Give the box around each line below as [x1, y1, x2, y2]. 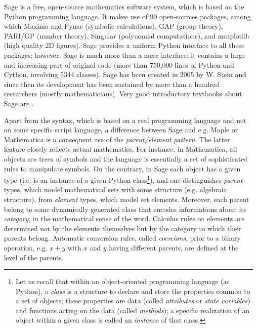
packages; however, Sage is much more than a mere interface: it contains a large [4, 49, 246, 60]
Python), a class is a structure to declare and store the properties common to [15, 286, 251, 296]
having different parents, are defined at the [109, 242, 239, 252]
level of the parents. [4, 252, 64, 262]
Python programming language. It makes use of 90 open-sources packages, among [4, 11, 251, 21]
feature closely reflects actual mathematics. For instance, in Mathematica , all [4, 144, 237, 154]
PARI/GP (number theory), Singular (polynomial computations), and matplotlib [4, 30, 250, 41]
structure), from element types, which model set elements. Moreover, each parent [4, 194, 249, 204]
